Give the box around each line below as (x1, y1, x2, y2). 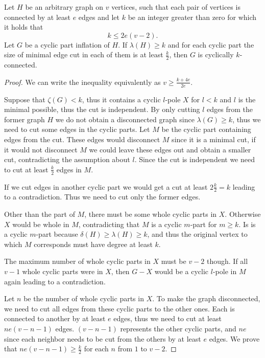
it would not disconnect (4, 144, 78, 154)
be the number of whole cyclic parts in (23, 293, 144, 304)
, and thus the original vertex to (147, 229, 248, 239)
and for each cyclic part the (167, 39, 254, 50)
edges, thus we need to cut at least (113, 313, 222, 324)
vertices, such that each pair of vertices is (111, 2, 240, 12)
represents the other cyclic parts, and (120, 323, 236, 333)
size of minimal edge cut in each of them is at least (4, 49, 163, 60)
